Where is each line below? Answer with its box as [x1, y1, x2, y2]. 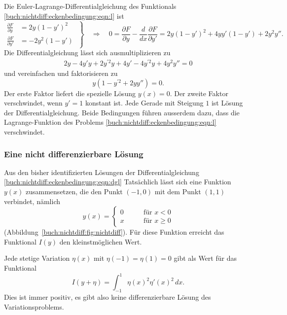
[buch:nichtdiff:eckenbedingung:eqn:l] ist [4, 10, 124, 21]
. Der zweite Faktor [170, 88, 228, 98]
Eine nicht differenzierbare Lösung [4, 147, 143, 160]
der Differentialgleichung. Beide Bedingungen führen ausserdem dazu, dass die [4, 107, 240, 117]
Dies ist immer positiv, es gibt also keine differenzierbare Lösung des [4, 291, 211, 302]
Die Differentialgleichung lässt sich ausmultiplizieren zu [4, 47, 171, 58]
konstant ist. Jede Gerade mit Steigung [85, 98, 204, 108]
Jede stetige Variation [4, 253, 70, 263]
